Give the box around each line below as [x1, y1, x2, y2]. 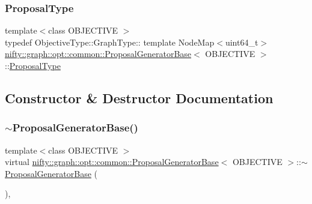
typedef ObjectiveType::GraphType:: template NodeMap [5, 35, 215, 48]
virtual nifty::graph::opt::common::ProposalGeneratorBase [5, 155, 219, 168]
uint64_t [225, 35, 258, 48]
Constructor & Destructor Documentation [5, 88, 274, 107]
